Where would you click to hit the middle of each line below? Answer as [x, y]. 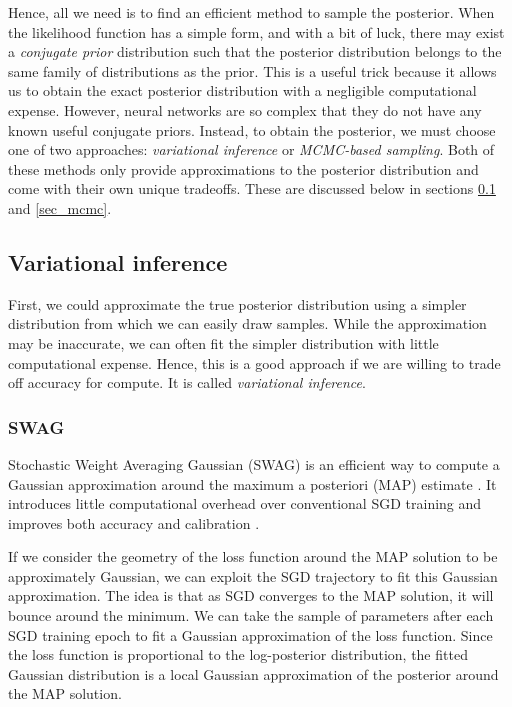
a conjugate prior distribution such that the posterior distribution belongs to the [255, 51]
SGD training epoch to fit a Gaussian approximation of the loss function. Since [250, 634]
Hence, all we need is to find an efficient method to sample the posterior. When [251, 12]
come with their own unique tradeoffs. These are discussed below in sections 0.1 [252, 188]
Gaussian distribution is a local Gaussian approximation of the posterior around [253, 673]
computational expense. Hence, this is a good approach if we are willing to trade [254, 362]
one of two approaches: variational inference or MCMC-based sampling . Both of [251, 149]
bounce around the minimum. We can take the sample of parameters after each [251, 615]
